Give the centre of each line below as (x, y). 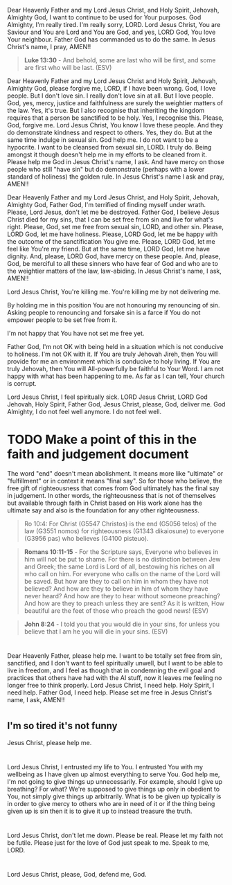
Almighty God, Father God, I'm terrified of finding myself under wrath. (107, 205)
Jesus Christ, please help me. (50, 742)
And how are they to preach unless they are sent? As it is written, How (124, 603)
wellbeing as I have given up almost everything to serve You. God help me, (114, 774)
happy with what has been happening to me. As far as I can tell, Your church (116, 376)
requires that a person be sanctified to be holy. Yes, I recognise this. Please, (115, 118)
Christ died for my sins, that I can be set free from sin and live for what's (110, 220)
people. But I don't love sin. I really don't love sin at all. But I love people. (110, 96)
